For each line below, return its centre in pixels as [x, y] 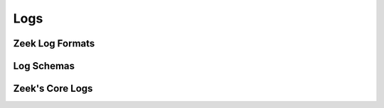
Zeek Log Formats [54, 43]
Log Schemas [44, 66]
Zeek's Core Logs [53, 89]
